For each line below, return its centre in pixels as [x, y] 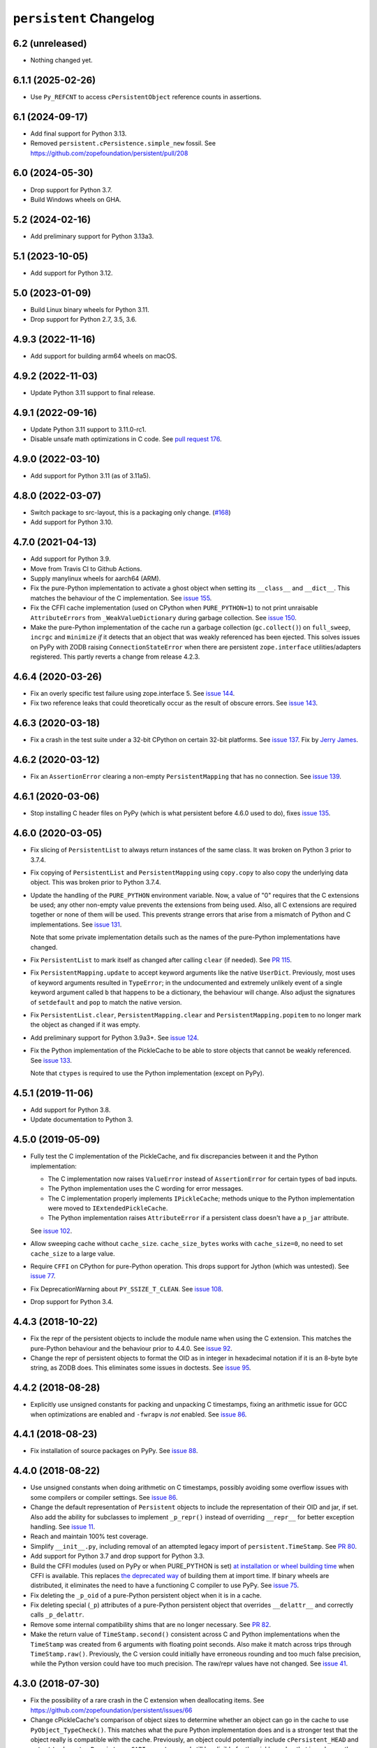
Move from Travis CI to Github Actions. [86, 568]
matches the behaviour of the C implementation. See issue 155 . [121, 598]
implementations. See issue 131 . [76, 924]
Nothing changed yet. [62, 60]
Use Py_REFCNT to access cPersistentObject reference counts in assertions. [146, 96]
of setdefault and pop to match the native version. [106, 1002]
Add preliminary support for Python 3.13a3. [92, 236]
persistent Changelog [84, 18]
